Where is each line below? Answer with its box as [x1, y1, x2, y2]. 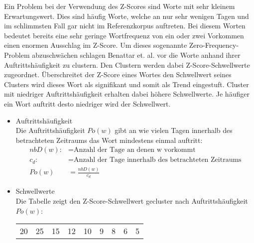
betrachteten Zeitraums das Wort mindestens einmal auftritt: [15, 134, 203, 145]
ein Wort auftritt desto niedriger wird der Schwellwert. [4, 98, 171, 109]
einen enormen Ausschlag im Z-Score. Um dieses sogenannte [4, 40, 187, 50]
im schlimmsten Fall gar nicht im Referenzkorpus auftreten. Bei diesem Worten [4, 20, 246, 31]
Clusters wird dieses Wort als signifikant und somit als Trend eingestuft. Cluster [4, 79, 249, 89]
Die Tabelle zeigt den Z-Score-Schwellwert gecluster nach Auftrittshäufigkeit [15, 196, 248, 206]
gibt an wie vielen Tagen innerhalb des [115, 125, 233, 135]
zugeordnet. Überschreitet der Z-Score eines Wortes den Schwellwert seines [4, 69, 232, 80]
